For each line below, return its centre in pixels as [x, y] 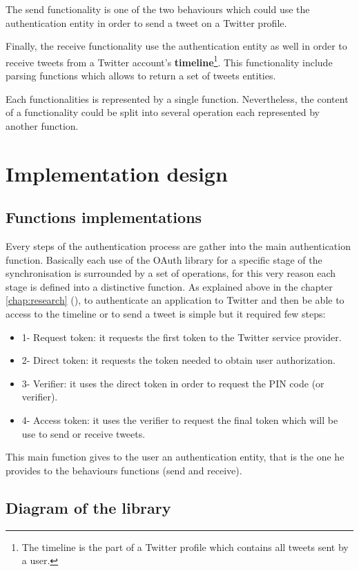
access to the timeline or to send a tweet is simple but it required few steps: [166, 313]
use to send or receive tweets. [84, 433]
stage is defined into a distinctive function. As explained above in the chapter [169, 286]
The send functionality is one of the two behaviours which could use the [158, 9]
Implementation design [117, 173]
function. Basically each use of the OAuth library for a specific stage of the [164, 259]
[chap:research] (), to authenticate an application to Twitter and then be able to [175, 300]
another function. [42, 125]
